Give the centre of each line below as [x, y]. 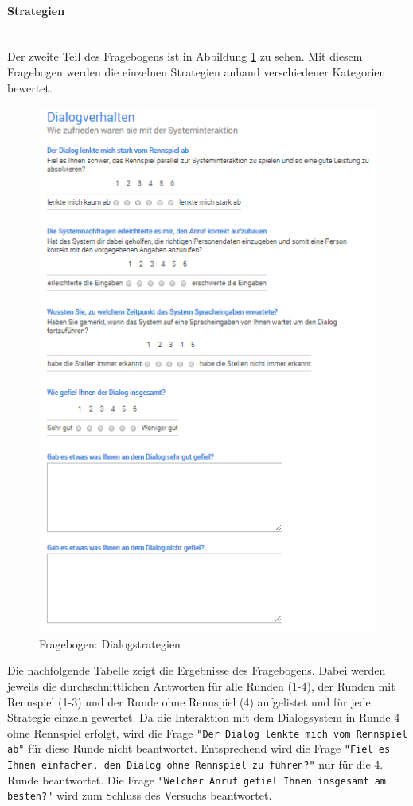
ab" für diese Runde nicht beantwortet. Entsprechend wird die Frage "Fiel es [199, 748]
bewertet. [30, 87]
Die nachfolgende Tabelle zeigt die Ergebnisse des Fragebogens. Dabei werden [197, 670]
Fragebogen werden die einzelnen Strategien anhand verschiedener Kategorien [197, 71]
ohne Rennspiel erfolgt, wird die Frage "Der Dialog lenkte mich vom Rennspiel [208, 732]
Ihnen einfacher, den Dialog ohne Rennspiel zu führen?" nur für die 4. [195, 764]
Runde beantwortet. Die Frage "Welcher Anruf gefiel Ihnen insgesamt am [197, 779]
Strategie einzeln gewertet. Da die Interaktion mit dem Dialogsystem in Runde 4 [204, 717]
